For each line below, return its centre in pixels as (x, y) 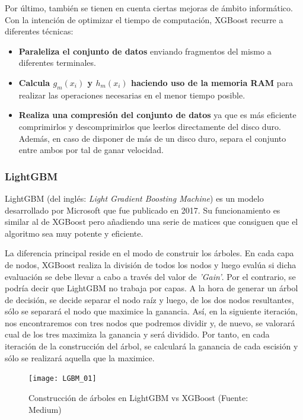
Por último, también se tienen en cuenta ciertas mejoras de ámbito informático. (149, 8)
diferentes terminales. (57, 63)
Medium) (45, 409)
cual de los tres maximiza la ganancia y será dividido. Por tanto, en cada (137, 334)
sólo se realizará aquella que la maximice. (80, 357)
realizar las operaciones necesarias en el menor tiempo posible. (132, 95)
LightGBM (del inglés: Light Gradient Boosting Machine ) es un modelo (134, 198)
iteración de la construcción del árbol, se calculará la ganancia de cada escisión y (151, 346)
